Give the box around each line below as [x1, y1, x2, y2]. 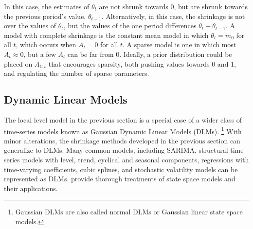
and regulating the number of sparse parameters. [4, 68, 149, 78]
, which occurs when [16, 39, 76, 50]
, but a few [23, 49, 56, 59]
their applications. [4, 183, 58, 193]
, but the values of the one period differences [63, 20, 197, 31]
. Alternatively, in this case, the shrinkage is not [101, 11, 245, 21]
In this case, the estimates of [4, 1, 90, 11]
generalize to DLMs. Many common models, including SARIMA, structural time [4, 145, 244, 155]
